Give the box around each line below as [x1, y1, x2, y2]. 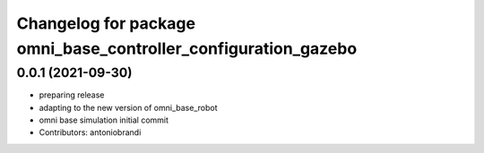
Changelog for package [16, 13, 196, 33]
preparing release [39, 89, 105, 100]
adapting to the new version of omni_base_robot [39, 102, 219, 113]
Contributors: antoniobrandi [39, 127, 142, 138]
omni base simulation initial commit [39, 115, 169, 125]
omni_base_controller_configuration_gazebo [16, 38, 358, 58]
